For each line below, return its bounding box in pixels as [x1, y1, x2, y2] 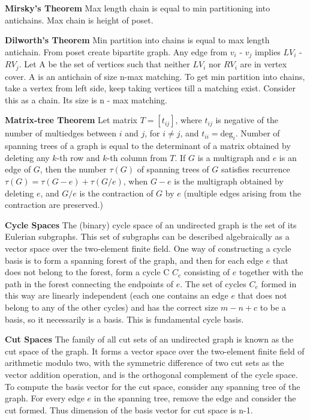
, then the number [40, 163, 107, 175]
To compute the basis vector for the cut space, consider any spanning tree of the [5, 380, 300, 392]
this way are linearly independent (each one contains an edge [5, 289, 228, 302]
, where [175, 114, 202, 126]
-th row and [56, 151, 100, 163]
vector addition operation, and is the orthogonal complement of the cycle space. [5, 368, 298, 380]
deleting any [5, 151, 50, 163]
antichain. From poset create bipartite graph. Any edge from [5, 45, 228, 58]
